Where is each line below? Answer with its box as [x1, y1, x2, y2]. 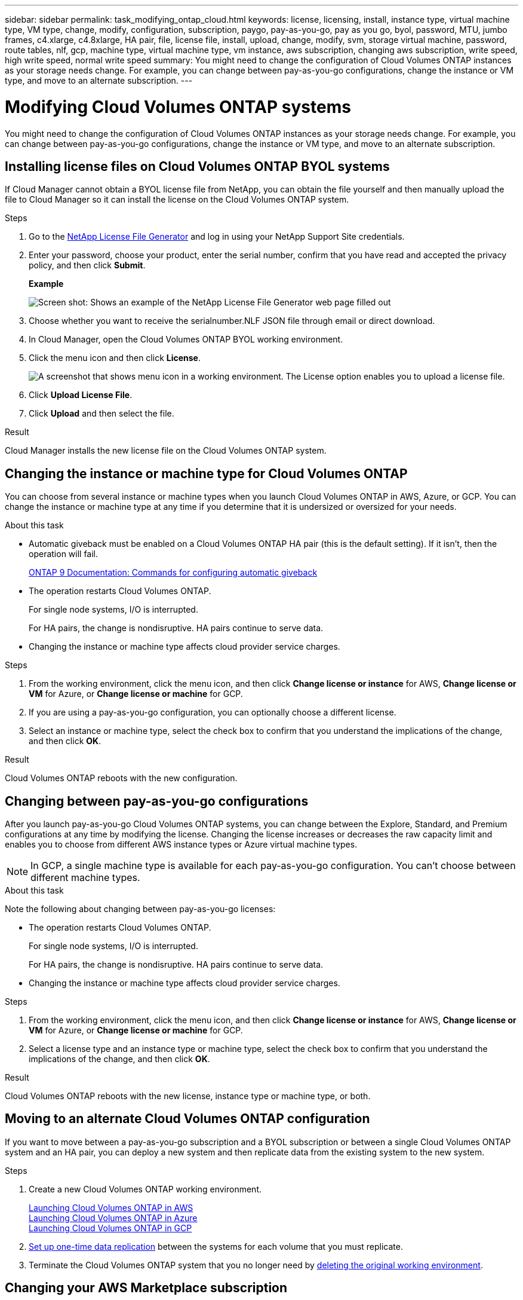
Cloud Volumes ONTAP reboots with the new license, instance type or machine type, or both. [5, 1091, 371, 1102]
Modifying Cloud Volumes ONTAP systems [5, 96, 351, 117]
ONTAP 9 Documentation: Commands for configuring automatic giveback [29, 567, 318, 578]
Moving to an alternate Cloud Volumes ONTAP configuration [5, 1111, 370, 1127]
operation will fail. [29, 549, 99, 559]
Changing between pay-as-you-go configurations [5, 793, 309, 809]
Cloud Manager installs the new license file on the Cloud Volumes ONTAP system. [5, 445, 327, 456]
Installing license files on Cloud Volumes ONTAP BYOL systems [5, 158, 390, 174]
